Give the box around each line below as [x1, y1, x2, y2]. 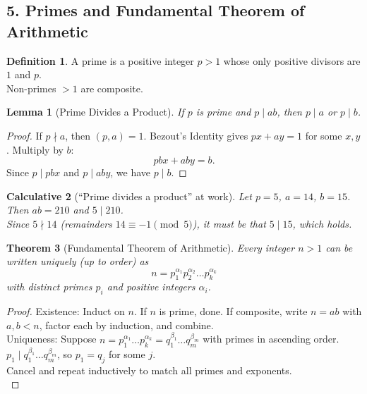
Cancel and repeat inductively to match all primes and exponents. [6, 362, 292, 377]
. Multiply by [6, 142, 64, 156]
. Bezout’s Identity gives [143, 128, 248, 142]
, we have [110, 165, 151, 180]
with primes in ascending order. [203, 331, 339, 346]
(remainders [60, 216, 112, 230]
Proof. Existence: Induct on [6, 304, 125, 319]
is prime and [195, 104, 251, 119]
